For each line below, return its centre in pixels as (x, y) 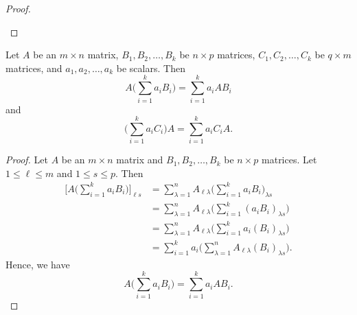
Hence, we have (38, 264)
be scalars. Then (151, 68)
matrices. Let (289, 160)
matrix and (140, 160)
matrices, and (34, 68)
